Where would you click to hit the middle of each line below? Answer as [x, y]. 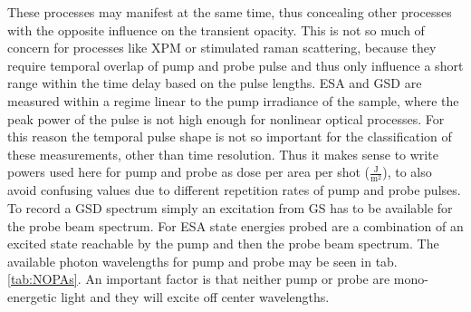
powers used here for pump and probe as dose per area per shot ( [189, 172]
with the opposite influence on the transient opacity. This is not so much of [216, 29]
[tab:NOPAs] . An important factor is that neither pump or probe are [199, 279]
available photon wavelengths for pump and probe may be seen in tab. [202, 261]
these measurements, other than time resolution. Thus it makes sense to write [223, 154]
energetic [32, 297]
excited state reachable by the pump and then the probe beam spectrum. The [223, 244]
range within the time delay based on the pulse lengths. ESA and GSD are [215, 83]
